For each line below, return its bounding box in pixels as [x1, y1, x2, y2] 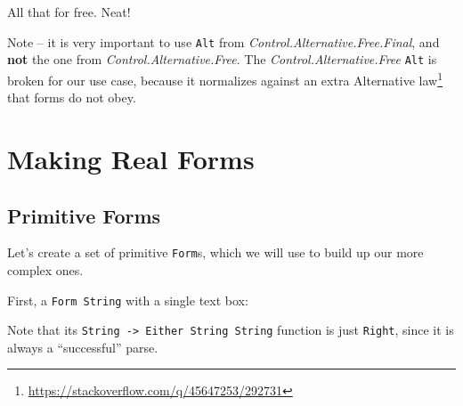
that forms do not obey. [7, 88, 136, 107]
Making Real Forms [7, 140, 255, 176]
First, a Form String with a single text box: [7, 290, 248, 309]
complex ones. [7, 260, 84, 279]
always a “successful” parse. [7, 337, 158, 356]
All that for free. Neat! [7, 3, 131, 20]
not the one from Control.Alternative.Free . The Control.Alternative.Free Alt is [7, 50, 437, 69]
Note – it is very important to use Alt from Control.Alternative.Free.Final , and [7, 32, 440, 51]
